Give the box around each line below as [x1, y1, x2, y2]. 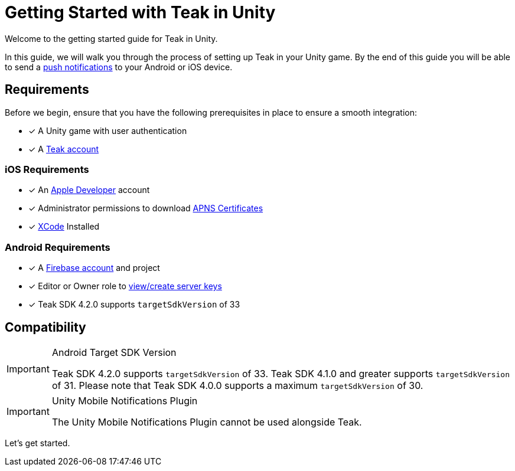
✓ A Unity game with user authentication [28, 125, 187, 136]
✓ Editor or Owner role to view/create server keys [28, 281, 222, 292]
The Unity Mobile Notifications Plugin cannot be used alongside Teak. [51, 416, 362, 428]
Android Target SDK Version [51, 346, 177, 358]
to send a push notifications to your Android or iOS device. [5, 61, 233, 72]
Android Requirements [5, 241, 110, 253]
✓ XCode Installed [28, 221, 100, 232]
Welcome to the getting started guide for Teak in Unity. [5, 33, 218, 44]
